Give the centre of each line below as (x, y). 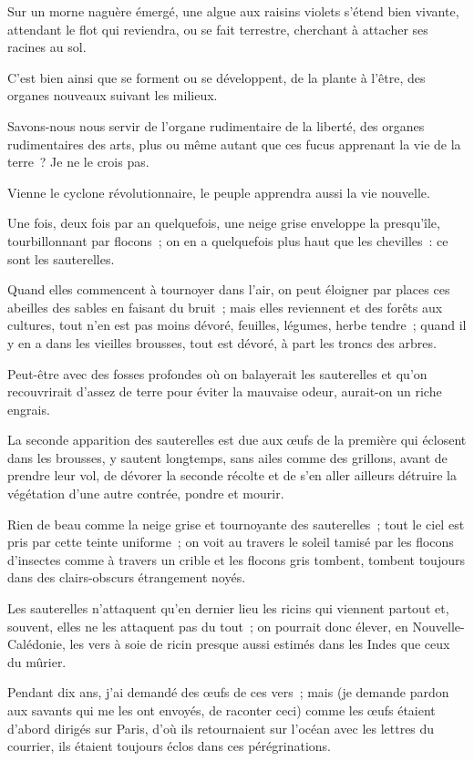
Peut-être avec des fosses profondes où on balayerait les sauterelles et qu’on (217, 373)
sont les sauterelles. (61, 258)
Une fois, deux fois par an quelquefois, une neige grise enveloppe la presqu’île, (224, 223)
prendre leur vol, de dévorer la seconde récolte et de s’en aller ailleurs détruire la (232, 475)
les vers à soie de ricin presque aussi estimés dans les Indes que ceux (260, 644)
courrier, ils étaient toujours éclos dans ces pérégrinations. (169, 746)
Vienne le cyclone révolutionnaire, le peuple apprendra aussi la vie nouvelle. (219, 192)
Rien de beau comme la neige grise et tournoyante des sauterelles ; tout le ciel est (236, 524)
